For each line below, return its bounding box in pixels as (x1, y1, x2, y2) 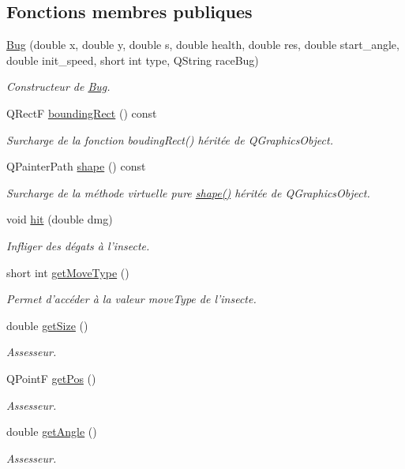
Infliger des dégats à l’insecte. (6, 237, 150, 253)
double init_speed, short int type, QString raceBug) (6, 51, 259, 68)
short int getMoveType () (6, 264, 129, 280)
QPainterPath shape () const (6, 158, 146, 174)
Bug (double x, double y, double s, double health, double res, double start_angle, (6, 36, 399, 53)
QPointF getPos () (6, 370, 96, 386)
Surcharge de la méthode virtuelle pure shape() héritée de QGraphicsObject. (6, 184, 370, 201)
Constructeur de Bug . (6, 78, 111, 95)
